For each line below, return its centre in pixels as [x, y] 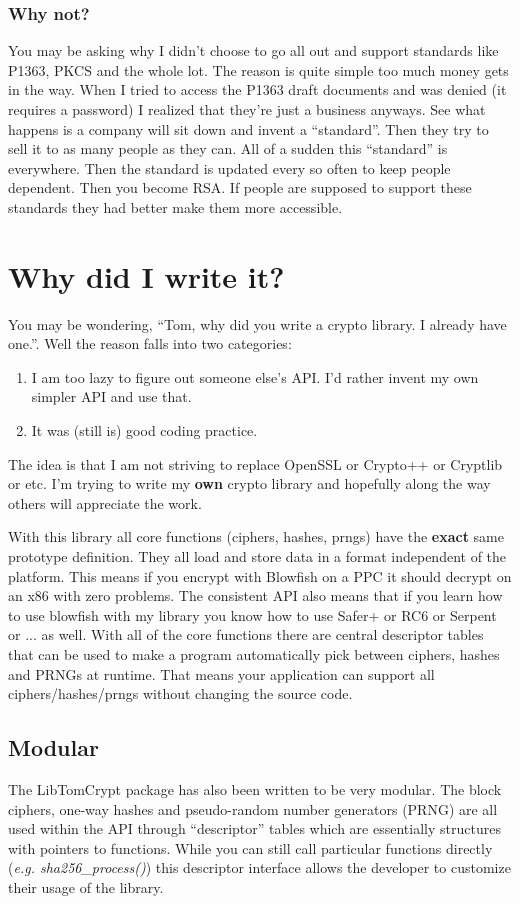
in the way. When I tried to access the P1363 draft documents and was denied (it [257, 89]
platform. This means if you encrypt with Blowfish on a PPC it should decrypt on [260, 575]
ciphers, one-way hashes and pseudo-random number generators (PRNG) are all [253, 808]
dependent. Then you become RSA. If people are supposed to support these [240, 187]
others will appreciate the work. [105, 502]
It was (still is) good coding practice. [144, 430]
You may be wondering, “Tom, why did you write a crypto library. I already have [257, 323]
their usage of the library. [86, 886]
